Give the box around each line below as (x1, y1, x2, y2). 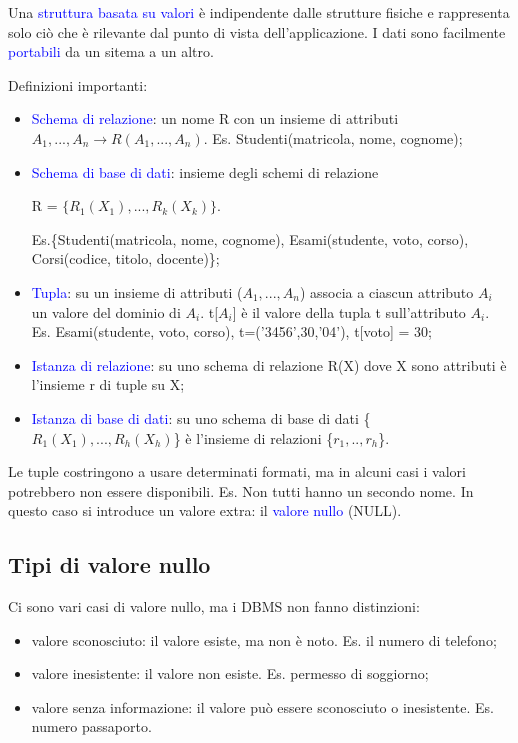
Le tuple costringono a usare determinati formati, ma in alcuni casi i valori (8, 461, 466, 482)
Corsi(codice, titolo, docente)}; (31, 248, 220, 269)
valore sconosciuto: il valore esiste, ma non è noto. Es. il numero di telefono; (31, 629, 497, 650)
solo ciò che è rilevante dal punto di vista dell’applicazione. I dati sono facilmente (8, 21, 506, 42)
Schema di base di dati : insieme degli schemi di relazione (31, 161, 379, 182)
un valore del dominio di (31, 301, 181, 322)
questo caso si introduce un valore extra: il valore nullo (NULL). (8, 500, 402, 521)
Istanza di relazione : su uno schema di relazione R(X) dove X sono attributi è (31, 354, 507, 375)
